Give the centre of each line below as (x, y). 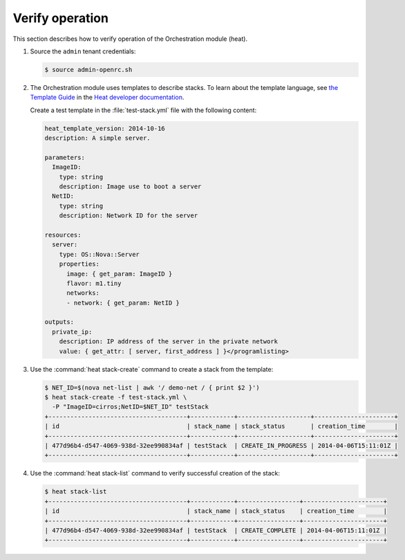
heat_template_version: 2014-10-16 (105, 128)
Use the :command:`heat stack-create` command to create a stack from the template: (152, 369)
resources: (63, 235)
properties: (79, 264)
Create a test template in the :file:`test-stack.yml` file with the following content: (143, 110)
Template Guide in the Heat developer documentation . (107, 98)
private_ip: (72, 332)
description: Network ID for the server (129, 216)
